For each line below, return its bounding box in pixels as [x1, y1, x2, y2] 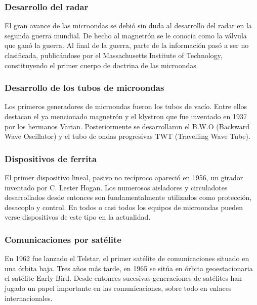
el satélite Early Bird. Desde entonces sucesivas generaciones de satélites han [5, 273, 242, 283]
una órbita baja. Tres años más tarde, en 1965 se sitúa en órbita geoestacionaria [5, 263, 253, 273]
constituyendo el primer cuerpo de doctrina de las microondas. [5, 60, 198, 70]
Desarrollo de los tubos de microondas [5, 81, 164, 94]
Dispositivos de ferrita [5, 152, 97, 165]
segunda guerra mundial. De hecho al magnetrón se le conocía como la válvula [5, 30, 247, 40]
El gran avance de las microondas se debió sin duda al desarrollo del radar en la [5, 20, 252, 31]
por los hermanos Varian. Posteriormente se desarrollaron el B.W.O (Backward [5, 121, 249, 131]
